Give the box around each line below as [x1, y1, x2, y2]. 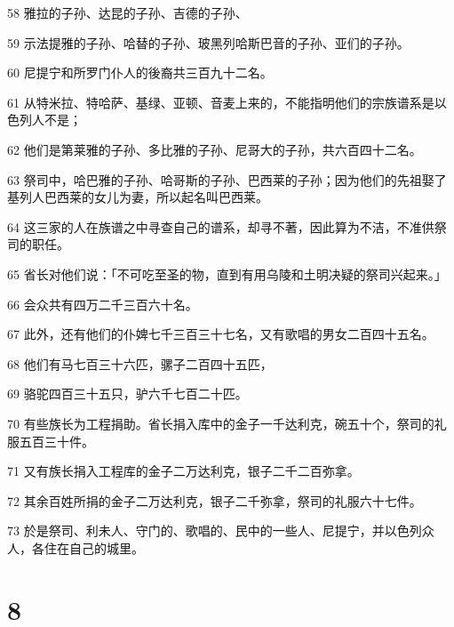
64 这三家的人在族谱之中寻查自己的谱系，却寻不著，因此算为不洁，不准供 [7, 217, 434, 236]
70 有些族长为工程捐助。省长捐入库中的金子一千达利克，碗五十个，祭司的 [7, 414, 434, 432]
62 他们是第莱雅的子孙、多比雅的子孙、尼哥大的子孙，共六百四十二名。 [7, 140, 422, 158]
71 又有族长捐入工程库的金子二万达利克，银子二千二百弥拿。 [7, 462, 360, 480]
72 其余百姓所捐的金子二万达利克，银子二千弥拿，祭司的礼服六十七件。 [7, 491, 422, 510]
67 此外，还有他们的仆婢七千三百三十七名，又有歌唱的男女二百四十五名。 [7, 325, 434, 343]
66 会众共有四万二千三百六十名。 [7, 294, 198, 313]
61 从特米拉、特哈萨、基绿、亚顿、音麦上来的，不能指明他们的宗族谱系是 [7, 92, 434, 111]
